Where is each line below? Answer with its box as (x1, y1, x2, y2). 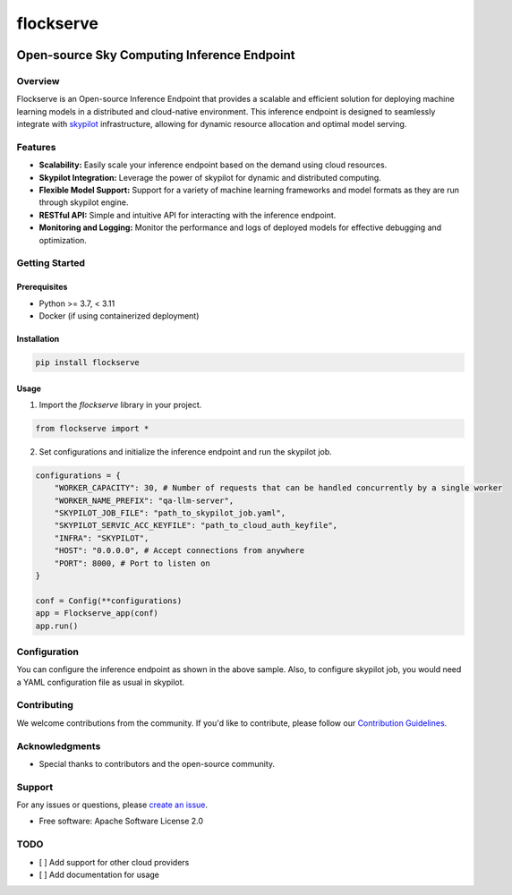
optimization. (38, 234, 87, 245)
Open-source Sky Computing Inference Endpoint (16, 47, 295, 63)
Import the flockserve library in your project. (38, 399, 202, 410)
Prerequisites (16, 282, 68, 293)
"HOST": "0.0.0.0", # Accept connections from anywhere (54, 546, 305, 556)
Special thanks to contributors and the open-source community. (38, 758, 276, 769)
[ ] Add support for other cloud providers (38, 857, 190, 867)
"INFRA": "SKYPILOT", (54, 533, 149, 543)
